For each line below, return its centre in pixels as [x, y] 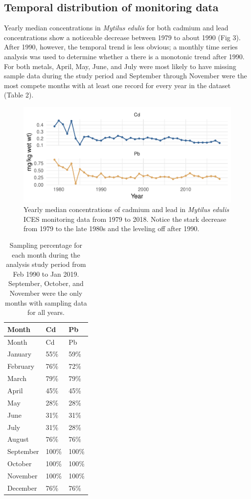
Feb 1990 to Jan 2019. [46, 273]
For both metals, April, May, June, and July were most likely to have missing [120, 66]
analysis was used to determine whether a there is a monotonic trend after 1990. [124, 56]
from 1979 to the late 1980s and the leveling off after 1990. [112, 228]
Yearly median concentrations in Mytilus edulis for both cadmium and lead [116, 28]
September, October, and [46, 283]
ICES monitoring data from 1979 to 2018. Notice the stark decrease [125, 219]
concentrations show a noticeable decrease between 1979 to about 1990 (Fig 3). [122, 37]
